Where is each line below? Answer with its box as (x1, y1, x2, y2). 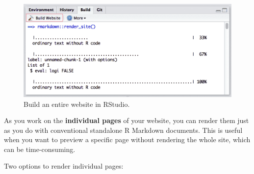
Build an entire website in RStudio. (24, 99, 130, 109)
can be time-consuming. (4, 144, 76, 154)
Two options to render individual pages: (4, 160, 124, 171)
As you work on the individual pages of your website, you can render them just (4, 115, 249, 125)
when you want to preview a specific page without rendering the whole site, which (4, 134, 251, 145)
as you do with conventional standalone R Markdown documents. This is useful (4, 124, 243, 135)
